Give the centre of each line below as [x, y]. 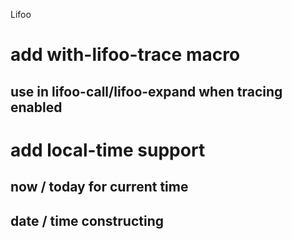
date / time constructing [87, 220]
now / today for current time [99, 187]
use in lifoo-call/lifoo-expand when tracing [146, 91]
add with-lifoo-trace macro [125, 55]
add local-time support [108, 150]
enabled [36, 107]
